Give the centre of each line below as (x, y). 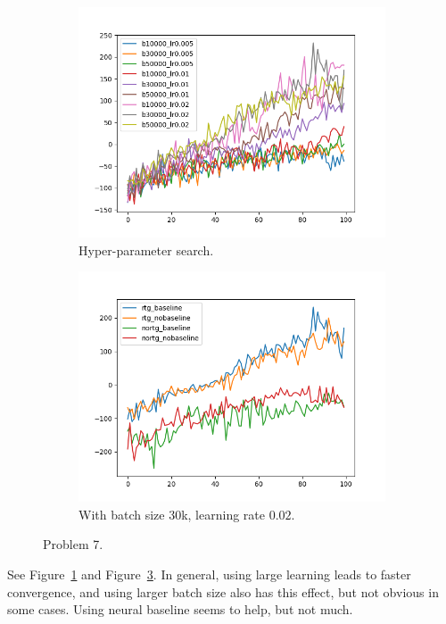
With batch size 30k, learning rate (172, 514)
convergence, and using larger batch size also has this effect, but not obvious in (223, 591)
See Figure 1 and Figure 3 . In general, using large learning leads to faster (209, 574)
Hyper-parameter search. (146, 250)
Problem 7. (73, 544)
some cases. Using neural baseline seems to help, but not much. (180, 609)
